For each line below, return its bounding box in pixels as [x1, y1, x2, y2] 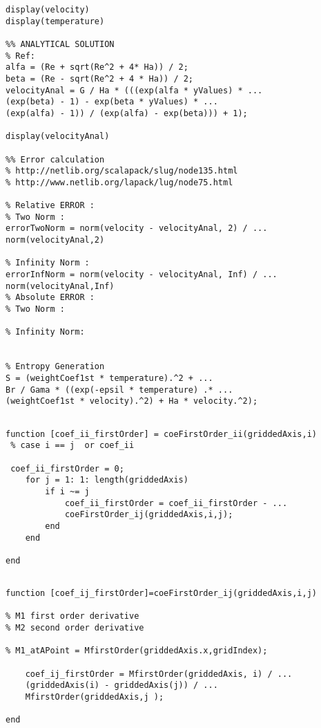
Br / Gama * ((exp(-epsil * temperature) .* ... [6, 384, 233, 395]
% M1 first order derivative [6, 611, 139, 622]
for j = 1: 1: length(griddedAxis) [25, 475, 188, 485]
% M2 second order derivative [6, 623, 144, 633]
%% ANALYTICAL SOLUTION [6, 39, 115, 49]
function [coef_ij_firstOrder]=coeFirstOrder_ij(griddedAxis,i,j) [6, 588, 318, 599]
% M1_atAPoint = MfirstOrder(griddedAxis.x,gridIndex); [6, 646, 268, 656]
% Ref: [6, 50, 35, 61]
